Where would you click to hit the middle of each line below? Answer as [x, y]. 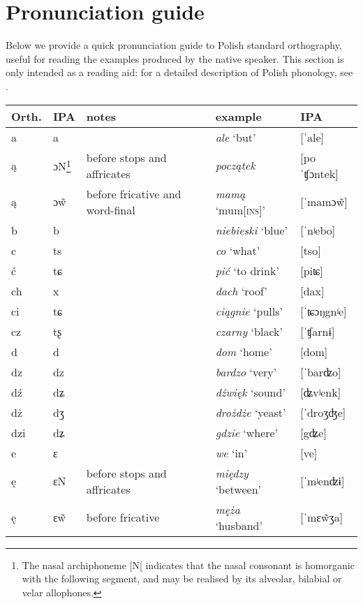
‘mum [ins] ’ [240, 209]
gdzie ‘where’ [247, 432]
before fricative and [134, 193]
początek [235, 165]
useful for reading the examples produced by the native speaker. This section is [175, 58]
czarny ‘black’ [249, 331]
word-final [111, 209]
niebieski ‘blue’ [251, 230]
